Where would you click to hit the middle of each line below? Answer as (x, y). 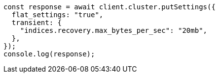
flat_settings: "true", (57, 15)
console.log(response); (49, 54)
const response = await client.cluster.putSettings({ (109, 7)
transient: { (37, 23)
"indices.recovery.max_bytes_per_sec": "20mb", (114, 30)
